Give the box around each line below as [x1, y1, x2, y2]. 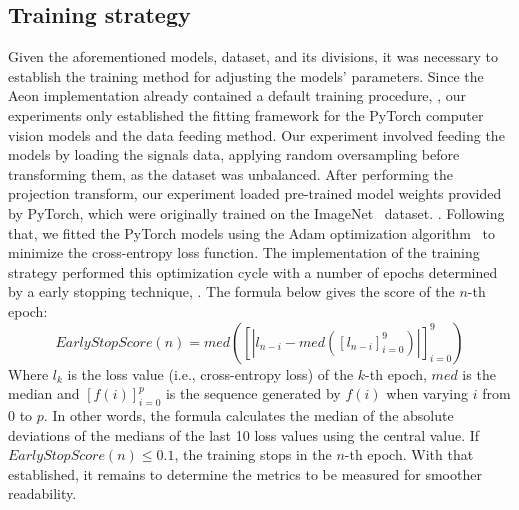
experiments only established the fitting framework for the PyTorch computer [8, 104, 484, 125]
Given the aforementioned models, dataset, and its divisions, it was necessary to [8, 46, 498, 67]
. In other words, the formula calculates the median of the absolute [43, 404, 454, 425]
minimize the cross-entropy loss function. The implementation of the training [8, 242, 480, 263]
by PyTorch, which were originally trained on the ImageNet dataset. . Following [8, 202, 505, 223]
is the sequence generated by [165, 383, 341, 404]
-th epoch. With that [344, 444, 474, 465]
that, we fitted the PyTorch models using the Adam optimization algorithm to [8, 222, 495, 243]
